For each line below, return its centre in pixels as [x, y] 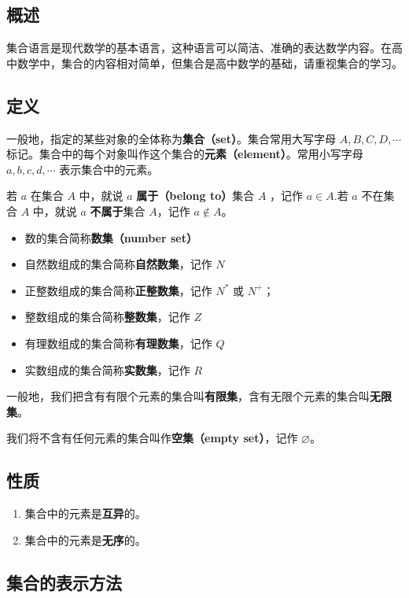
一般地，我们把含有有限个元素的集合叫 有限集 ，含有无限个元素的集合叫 [188, 396]
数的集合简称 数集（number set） [111, 237]
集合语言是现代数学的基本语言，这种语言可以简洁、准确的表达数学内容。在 [199, 48]
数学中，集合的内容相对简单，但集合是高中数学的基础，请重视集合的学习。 [210, 63]
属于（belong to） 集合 [195, 196]
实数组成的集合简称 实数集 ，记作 [107, 369]
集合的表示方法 [64, 582]
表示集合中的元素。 [109, 169]
